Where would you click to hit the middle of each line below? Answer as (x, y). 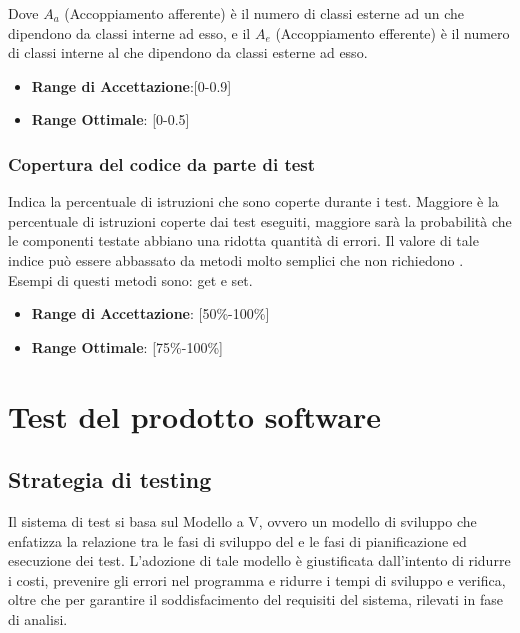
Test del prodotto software (195, 415)
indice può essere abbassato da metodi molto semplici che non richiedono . (236, 259)
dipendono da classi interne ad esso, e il (129, 32)
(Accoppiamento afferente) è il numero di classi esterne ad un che (264, 13)
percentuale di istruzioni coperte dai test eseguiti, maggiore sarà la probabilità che (260, 220)
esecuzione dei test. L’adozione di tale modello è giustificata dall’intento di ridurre (259, 560)
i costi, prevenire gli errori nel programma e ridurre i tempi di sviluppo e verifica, (257, 579)
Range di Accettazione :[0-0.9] (131, 85)
